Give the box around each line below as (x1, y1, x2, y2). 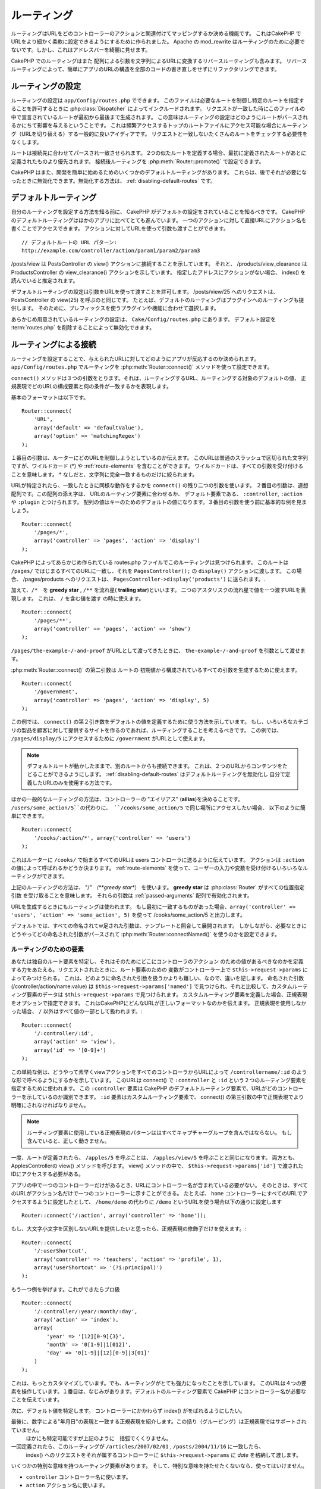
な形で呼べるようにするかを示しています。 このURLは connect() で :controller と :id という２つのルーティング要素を (11, 1076, 307, 1083)
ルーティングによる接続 (11, 339, 97, 350)
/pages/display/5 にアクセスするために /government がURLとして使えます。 (11, 735, 209, 742)
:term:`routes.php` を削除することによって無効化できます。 (11, 324, 155, 331)
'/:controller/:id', (33, 1030, 94, 1036)
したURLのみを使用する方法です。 (32, 779, 115, 786)
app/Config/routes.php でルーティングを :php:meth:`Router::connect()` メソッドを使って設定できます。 (11, 363, 273, 370)
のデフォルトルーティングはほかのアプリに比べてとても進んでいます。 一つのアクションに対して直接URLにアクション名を (11, 216, 307, 223)
